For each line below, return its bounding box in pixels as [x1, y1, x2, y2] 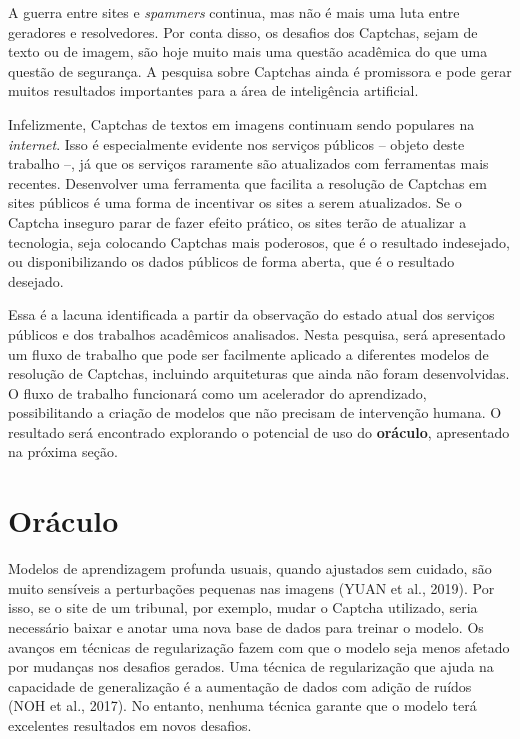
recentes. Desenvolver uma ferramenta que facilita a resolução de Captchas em [8, 172, 487, 193]
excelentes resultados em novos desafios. [8, 714, 252, 735]
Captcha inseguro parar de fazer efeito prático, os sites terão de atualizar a [8, 211, 467, 232]
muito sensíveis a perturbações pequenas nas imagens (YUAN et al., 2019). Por [8, 577, 495, 598]
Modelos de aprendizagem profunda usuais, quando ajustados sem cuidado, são [8, 558, 492, 579]
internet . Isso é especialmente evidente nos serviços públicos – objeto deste [8, 133, 465, 154]
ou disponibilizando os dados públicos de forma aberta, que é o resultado [8, 251, 455, 272]
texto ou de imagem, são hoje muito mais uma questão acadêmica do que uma [8, 41, 488, 62]
